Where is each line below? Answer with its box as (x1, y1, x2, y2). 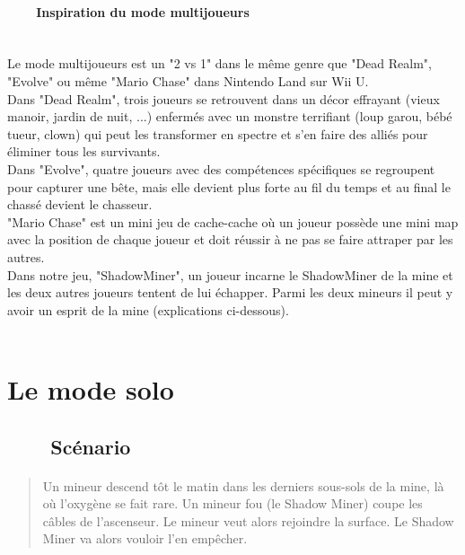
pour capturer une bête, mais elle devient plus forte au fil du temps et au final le (7, 177, 451, 196)
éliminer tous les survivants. (7, 142, 161, 161)
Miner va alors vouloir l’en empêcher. (42, 529, 248, 548)
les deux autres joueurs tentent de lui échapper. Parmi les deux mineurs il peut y (7, 283, 453, 302)
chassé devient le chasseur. (7, 195, 153, 214)
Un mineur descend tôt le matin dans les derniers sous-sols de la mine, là (42, 476, 444, 495)
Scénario (50, 432, 131, 460)
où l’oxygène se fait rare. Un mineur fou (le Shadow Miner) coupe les (42, 494, 423, 513)
